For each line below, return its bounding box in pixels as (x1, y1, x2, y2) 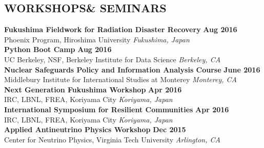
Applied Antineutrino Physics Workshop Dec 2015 (4, 124, 186, 135)
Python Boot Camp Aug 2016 (4, 44, 112, 55)
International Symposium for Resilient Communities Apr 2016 (4, 104, 229, 114)
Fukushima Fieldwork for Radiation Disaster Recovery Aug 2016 (4, 24, 237, 35)
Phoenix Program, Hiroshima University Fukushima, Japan (4, 34, 190, 44)
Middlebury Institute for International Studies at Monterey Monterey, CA (4, 74, 237, 85)
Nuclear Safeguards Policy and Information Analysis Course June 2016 (4, 64, 260, 75)
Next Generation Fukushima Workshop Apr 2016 (4, 84, 182, 94)
